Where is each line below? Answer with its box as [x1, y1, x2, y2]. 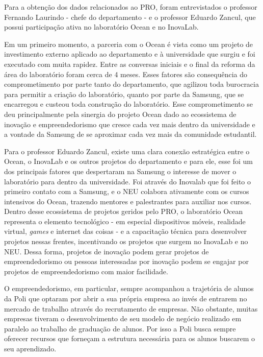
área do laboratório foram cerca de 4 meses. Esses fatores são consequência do [4, 68, 247, 79]
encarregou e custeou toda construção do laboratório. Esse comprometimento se [4, 99, 253, 109]
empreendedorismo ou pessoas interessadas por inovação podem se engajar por [4, 256, 249, 267]
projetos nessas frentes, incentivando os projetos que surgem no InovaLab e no [4, 236, 248, 247]
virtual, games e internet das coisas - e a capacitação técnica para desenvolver [4, 226, 247, 236]
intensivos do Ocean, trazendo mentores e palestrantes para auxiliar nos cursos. [4, 196, 252, 206]
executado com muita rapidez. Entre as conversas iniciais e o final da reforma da [4, 58, 255, 69]
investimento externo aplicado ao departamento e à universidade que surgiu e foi [4, 49, 255, 59]
